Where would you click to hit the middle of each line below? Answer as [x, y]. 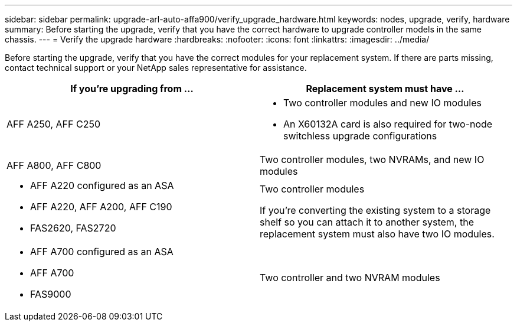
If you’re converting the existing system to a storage [375, 210]
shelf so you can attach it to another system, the [367, 222]
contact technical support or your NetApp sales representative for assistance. [156, 68]
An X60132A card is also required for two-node [388, 124]
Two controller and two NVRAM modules [350, 278]
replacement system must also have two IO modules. [377, 234]
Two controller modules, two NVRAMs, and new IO [372, 159]
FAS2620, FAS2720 [73, 228]
